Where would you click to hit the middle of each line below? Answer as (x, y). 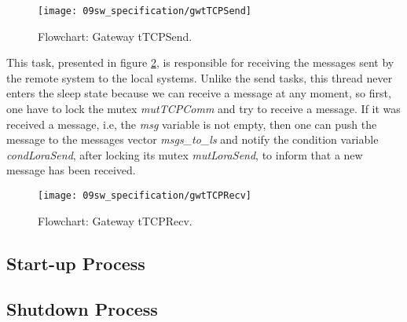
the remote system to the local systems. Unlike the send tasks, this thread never (200, 77)
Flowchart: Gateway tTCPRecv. (115, 220)
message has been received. (71, 170)
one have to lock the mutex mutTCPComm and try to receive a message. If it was (203, 109)
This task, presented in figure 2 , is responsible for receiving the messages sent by (200, 62)
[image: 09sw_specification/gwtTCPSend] (145, 11)
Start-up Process (76, 263)
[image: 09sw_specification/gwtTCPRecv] (145, 196)
